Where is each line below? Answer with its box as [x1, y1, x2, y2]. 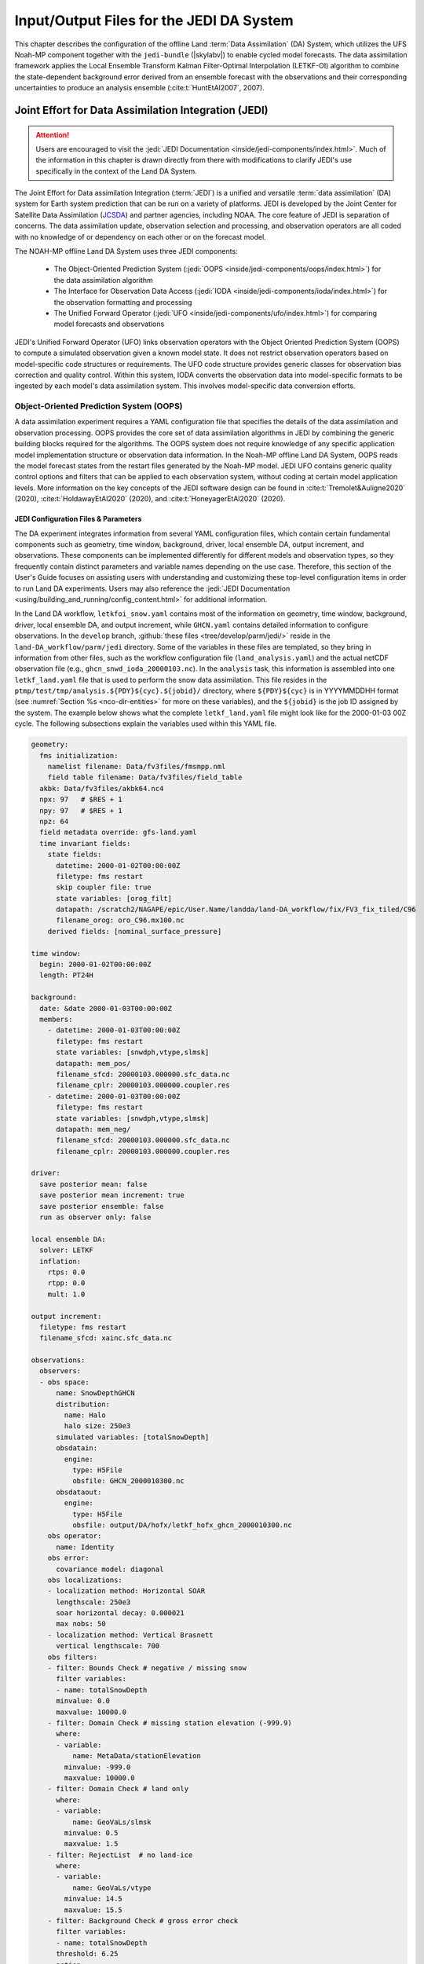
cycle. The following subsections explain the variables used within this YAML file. [14, 719, 277, 728]
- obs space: [39, 1377, 90, 1387]
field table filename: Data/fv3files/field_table [47, 773, 243, 782]
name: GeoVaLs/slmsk [71, 1817, 152, 1827]
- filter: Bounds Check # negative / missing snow [47, 1664, 247, 1673]
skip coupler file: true [56, 883, 152, 892]
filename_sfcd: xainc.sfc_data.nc [39, 1334, 173, 1343]
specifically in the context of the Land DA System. [35, 166, 198, 176]
